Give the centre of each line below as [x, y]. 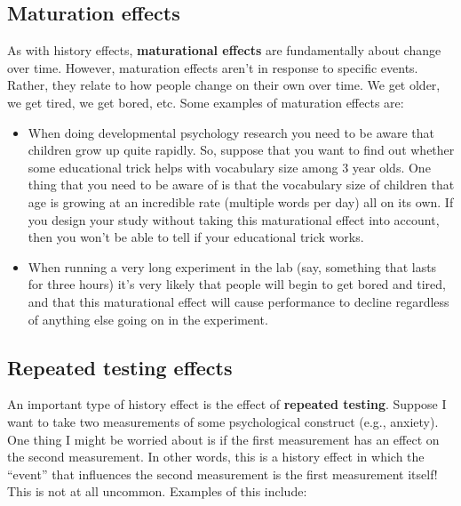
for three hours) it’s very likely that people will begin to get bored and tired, [237, 284]
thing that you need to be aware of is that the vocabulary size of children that [241, 185]
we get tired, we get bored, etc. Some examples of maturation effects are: [206, 102]
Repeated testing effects [120, 367]
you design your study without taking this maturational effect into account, [234, 219]
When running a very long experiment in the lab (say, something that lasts [232, 266]
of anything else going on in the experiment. [148, 319]
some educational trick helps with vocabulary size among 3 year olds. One [229, 167]
